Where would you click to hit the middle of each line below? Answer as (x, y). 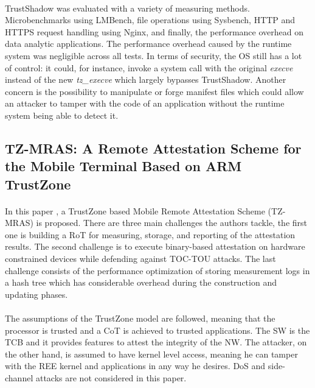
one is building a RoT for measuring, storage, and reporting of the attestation (150, 234)
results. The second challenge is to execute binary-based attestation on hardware (155, 246)
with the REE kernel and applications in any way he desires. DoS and (135, 366)
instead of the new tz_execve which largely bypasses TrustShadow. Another (146, 79)
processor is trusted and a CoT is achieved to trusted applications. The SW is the (157, 330)
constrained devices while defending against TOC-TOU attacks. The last (140, 259)
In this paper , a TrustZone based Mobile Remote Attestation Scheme (135, 210)
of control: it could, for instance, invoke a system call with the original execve (149, 67)
